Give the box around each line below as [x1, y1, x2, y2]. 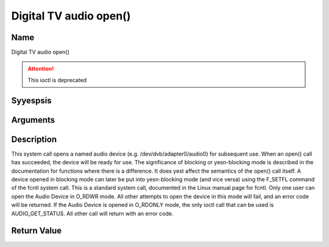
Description [11, 134, 57, 144]
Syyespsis [11, 95, 52, 106]
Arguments [11, 114, 55, 125]
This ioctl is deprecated [27, 76, 87, 83]
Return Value [11, 226, 62, 236]
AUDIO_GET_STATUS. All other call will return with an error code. [11, 210, 174, 217]
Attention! [27, 65, 54, 72]
